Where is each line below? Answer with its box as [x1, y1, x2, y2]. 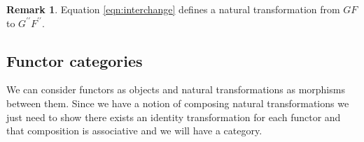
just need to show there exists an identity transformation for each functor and [6, 109, 341, 124]
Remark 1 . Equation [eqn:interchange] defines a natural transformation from [6, 2, 340, 16]
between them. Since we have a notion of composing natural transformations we [6, 95, 349, 110]
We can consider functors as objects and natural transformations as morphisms [6, 82, 345, 97]
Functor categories [6, 49, 143, 71]
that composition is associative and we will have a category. [6, 123, 262, 138]
